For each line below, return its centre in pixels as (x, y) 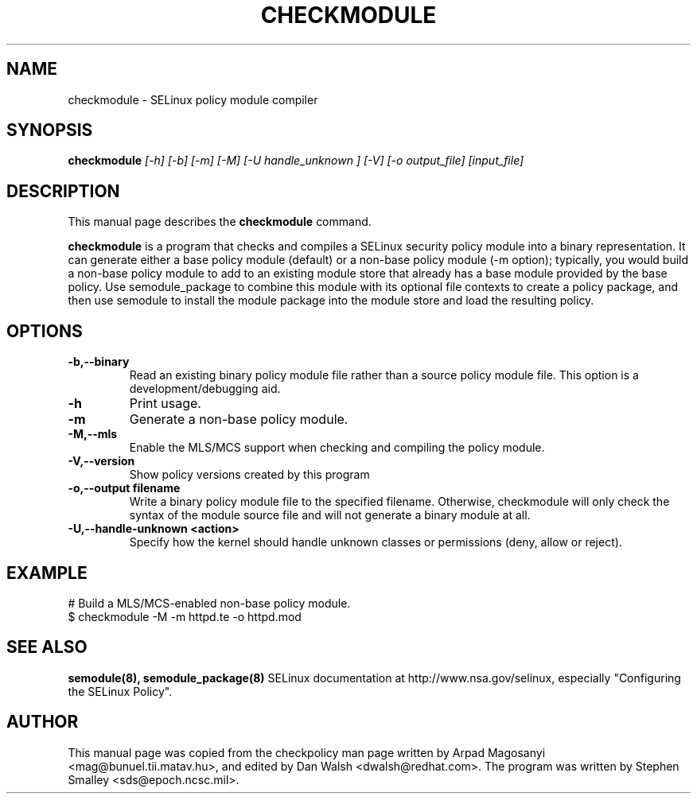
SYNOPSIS (50, 130)
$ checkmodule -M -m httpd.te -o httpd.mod (185, 616)
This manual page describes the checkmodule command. (220, 222)
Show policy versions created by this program (249, 475)
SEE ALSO (47, 647)
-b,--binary (99, 362)
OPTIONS (45, 331)
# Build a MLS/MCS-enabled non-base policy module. (209, 603)
